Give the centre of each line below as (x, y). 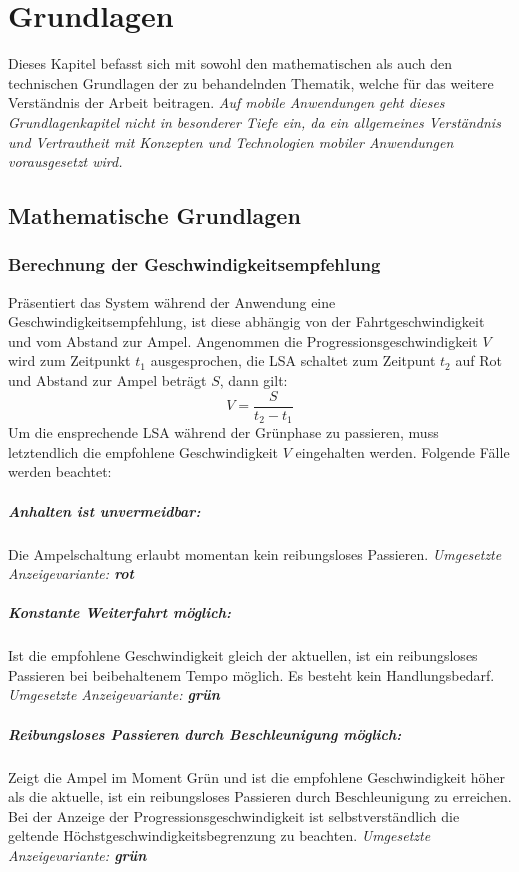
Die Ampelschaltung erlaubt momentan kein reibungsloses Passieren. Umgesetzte (255, 553)
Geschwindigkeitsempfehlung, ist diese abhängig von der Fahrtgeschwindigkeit (246, 321)
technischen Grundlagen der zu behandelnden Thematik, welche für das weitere (251, 82)
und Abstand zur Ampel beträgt (107, 380)
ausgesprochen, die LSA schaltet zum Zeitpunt (293, 360)
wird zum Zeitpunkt (69, 360)
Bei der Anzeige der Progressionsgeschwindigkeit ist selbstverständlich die (234, 815)
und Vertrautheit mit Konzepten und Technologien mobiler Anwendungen (231, 141)
